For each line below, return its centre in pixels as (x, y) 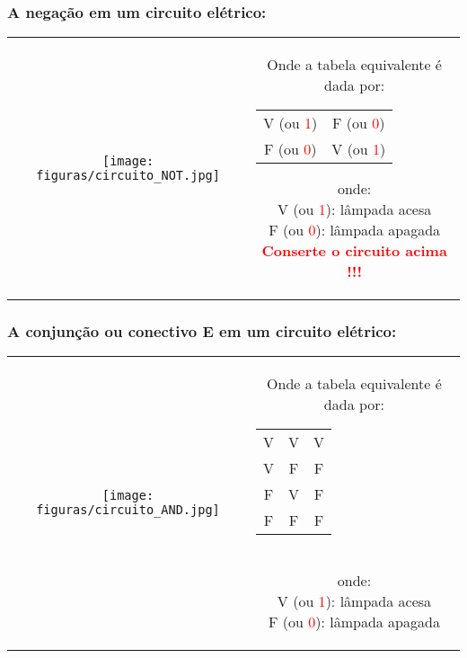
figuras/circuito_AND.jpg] (128, 510)
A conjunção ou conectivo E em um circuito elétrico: (202, 331)
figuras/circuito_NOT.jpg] (128, 175)
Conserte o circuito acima (354, 251)
